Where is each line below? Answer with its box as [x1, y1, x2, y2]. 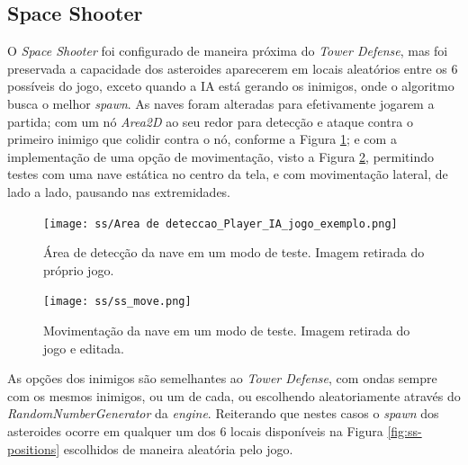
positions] [7, 439, 60, 458]
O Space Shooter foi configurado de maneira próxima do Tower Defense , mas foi [7, 41, 448, 60]
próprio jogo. [43, 260, 114, 279]
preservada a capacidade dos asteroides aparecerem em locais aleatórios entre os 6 [7, 58, 458, 77]
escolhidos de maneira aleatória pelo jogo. [63, 439, 293, 458]
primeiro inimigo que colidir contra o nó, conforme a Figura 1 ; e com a [7, 130, 397, 148]
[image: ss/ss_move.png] [43, 295, 192, 309]
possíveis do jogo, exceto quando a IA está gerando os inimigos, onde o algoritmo [7, 76, 454, 95]
